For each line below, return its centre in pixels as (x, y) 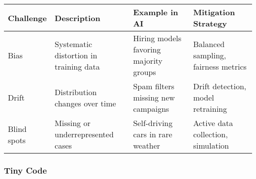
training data (77, 66)
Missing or (73, 123)
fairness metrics (220, 66)
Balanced (209, 44)
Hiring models (157, 38)
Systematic (74, 44)
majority (148, 61)
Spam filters (154, 86)
